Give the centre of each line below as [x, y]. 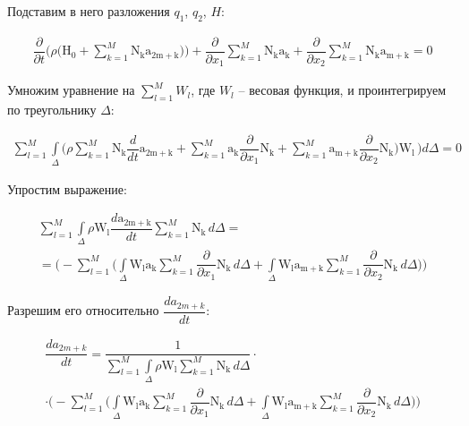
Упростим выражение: [67, 188]
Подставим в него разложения [89, 11]
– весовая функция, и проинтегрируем [342, 90]
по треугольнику [52, 110]
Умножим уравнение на [71, 90]
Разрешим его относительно [83, 310]
